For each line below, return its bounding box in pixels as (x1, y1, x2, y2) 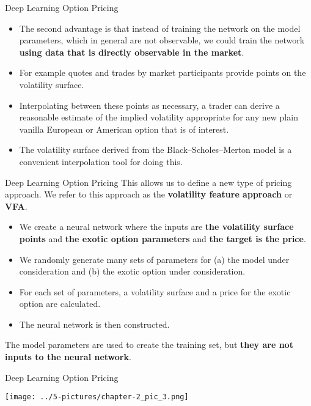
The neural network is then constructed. (19, 317, 170, 330)
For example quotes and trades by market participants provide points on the (19, 66, 306, 79)
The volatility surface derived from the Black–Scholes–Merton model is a (19, 143, 292, 156)
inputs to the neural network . (5, 350, 131, 363)
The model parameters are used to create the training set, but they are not (5, 338, 293, 351)
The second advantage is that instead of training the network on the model (19, 21, 301, 34)
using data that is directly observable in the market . (19, 45, 244, 58)
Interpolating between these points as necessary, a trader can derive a (19, 98, 280, 111)
